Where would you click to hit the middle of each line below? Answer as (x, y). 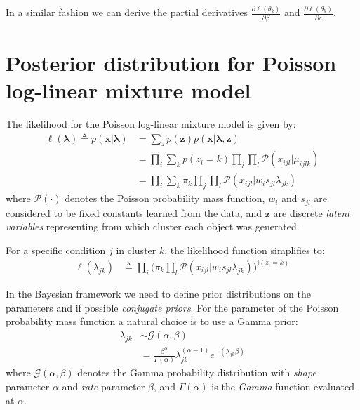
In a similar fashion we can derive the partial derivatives (127, 12)
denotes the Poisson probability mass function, (165, 198)
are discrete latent (312, 212)
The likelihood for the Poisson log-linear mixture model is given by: (151, 124)
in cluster (136, 250)
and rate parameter (104, 386)
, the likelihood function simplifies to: (245, 250)
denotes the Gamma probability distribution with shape (197, 372)
